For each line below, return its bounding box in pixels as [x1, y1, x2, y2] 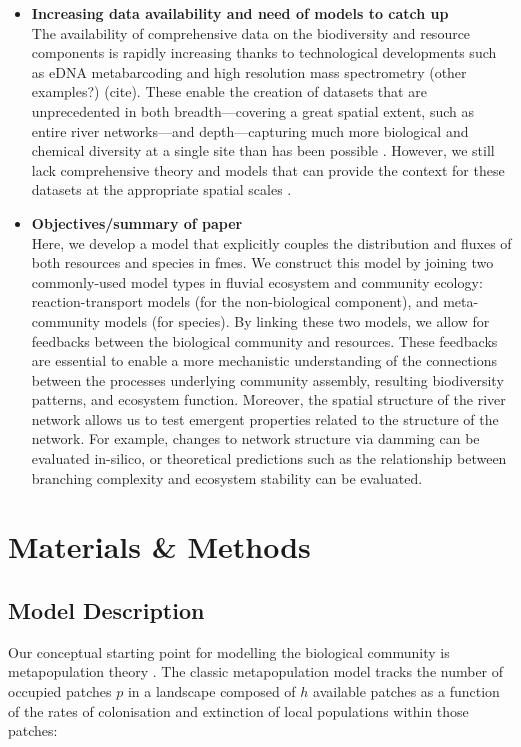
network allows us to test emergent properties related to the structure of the [31, 408, 499, 429]
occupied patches [8, 681, 112, 702]
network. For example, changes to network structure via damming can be [31, 428, 480, 449]
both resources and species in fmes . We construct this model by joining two [31, 252, 494, 273]
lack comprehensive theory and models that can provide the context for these [31, 159, 505, 180]
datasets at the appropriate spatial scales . [31, 179, 292, 200]
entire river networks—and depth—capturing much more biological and [31, 120, 469, 141]
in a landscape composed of [127, 681, 296, 702]
